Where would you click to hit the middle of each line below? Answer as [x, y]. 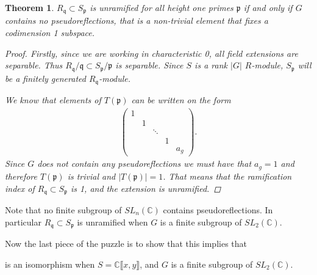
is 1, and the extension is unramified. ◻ [146, 188]
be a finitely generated [45, 78]
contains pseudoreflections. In [218, 209]
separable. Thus [34, 65]
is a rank [211, 65]
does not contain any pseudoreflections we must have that [144, 163]
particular [23, 222]
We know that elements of [53, 100]
